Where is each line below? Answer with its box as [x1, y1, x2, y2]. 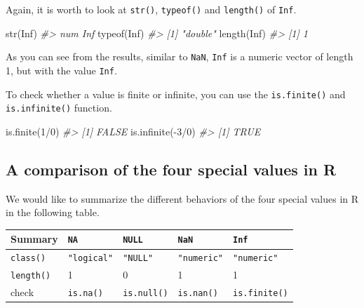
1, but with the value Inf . [6, 62, 117, 77]
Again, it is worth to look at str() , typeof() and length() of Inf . [6, 2, 297, 16]
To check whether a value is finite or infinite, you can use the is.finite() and [6, 86, 346, 101]
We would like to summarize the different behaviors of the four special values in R [6, 191, 359, 206]
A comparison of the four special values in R [6, 158, 337, 180]
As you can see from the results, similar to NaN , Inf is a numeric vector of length [6, 49, 353, 64]
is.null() [123, 288, 168, 299]
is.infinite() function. [6, 100, 112, 115]
